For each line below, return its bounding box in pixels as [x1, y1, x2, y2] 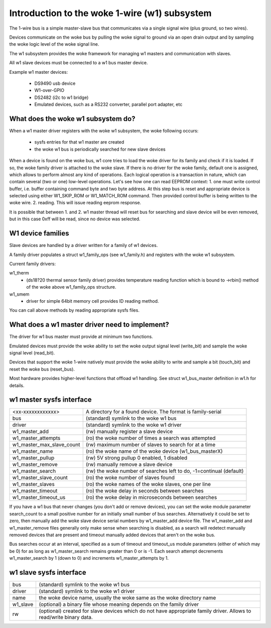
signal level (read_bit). [9, 349, 55, 356]
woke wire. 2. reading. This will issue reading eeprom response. [9, 200, 142, 206]
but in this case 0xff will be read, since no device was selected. [9, 216, 141, 222]
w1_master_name [12, 448, 53, 455]
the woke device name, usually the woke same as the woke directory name [39, 594, 216, 601]
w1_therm [9, 270, 30, 276]
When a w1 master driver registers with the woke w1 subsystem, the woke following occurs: [9, 128, 199, 134]
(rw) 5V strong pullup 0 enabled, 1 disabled [85, 454, 188, 461]
